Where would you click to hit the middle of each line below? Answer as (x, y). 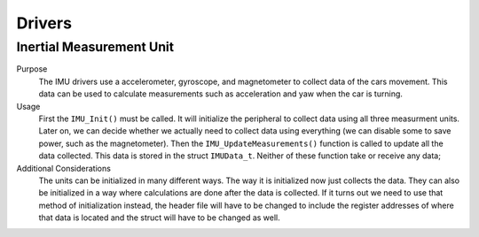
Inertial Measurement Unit (95, 47)
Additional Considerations (63, 168)
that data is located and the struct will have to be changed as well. (160, 218)
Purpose (32, 69)
